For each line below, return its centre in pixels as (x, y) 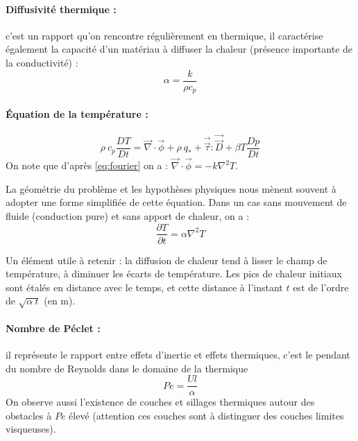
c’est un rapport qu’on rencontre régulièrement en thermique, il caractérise (164, 35)
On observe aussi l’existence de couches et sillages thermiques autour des (160, 402)
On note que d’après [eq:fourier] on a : (87, 165)
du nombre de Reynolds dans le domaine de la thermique (127, 368)
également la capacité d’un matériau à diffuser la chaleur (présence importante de (179, 49)
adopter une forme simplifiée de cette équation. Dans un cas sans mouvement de (176, 202)
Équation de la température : (77, 113)
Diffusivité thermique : (61, 9)
